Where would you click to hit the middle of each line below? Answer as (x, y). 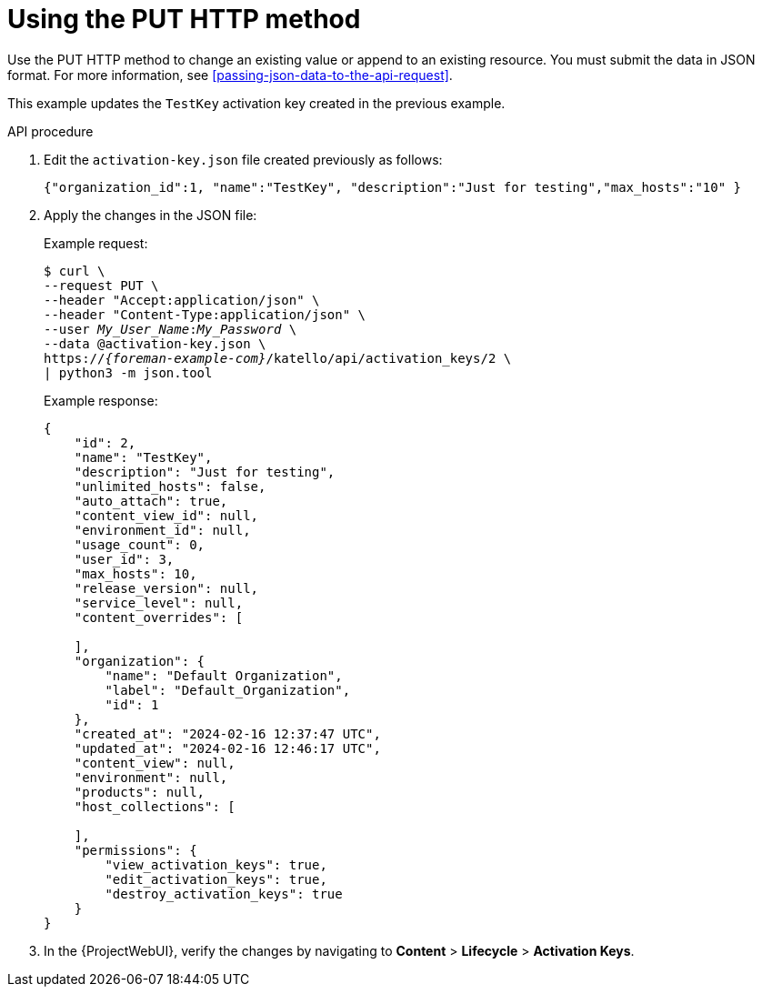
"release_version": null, (166, 588)
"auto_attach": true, (151, 501)
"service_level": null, (159, 602)
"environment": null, (151, 777)
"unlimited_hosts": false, (170, 486)
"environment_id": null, (162, 530)
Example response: (101, 400)
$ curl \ (75, 271)
